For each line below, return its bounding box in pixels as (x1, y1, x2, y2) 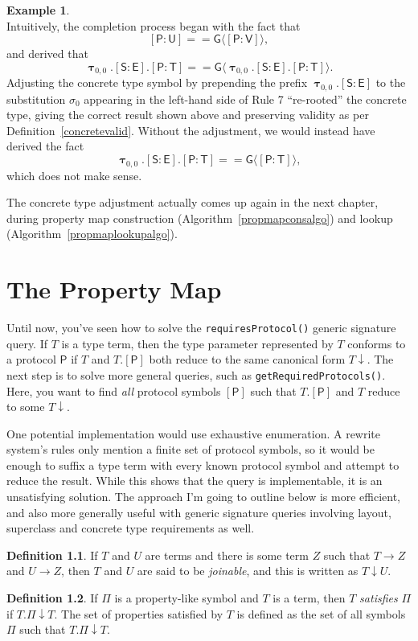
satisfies (359, 590, 398, 606)
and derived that (6, 45, 88, 62)
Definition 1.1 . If (6, 546, 98, 563)
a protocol (6, 351, 56, 368)
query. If (6, 335, 48, 351)
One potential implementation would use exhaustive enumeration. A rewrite (6, 425, 380, 442)
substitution (6, 90, 66, 107)
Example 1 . (6, 2, 70, 18)
